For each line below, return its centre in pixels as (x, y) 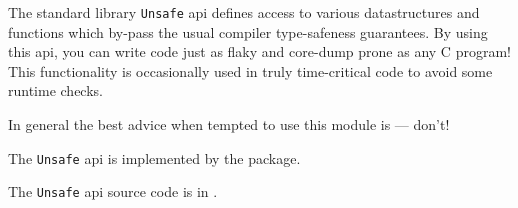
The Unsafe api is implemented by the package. (154, 157)
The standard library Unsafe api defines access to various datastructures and (244, 12)
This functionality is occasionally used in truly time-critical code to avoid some (250, 70)
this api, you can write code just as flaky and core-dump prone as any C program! (259, 51)
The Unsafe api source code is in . (113, 191)
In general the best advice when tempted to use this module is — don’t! (229, 124)
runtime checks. (55, 90)
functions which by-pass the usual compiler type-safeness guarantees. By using (248, 31)
